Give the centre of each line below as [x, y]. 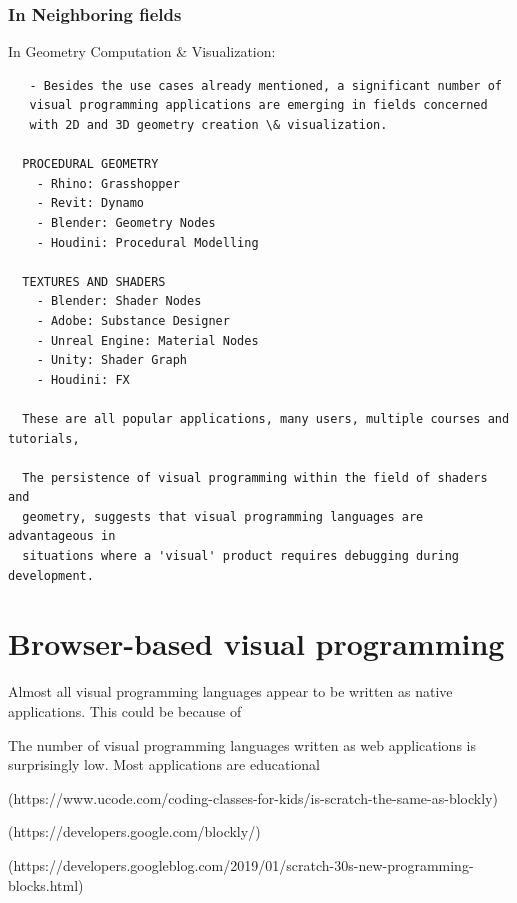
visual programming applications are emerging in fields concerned [258, 105]
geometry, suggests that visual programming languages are [223, 516]
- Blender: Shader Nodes [119, 301]
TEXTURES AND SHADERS [94, 281]
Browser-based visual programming [256, 643]
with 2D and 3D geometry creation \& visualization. [208, 125]
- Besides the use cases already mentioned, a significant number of [265, 85]
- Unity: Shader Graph [111, 360]
